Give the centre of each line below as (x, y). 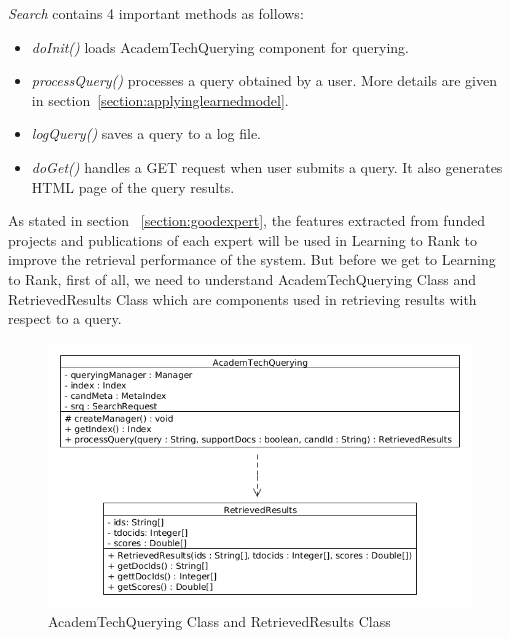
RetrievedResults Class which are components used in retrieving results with (242, 298)
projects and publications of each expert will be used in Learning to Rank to (242, 239)
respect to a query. (65, 318)
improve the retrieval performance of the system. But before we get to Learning (252, 259)
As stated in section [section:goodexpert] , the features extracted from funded (246, 220)
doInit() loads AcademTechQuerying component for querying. (220, 46)
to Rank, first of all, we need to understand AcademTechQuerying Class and (242, 278)
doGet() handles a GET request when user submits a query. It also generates (267, 166)
